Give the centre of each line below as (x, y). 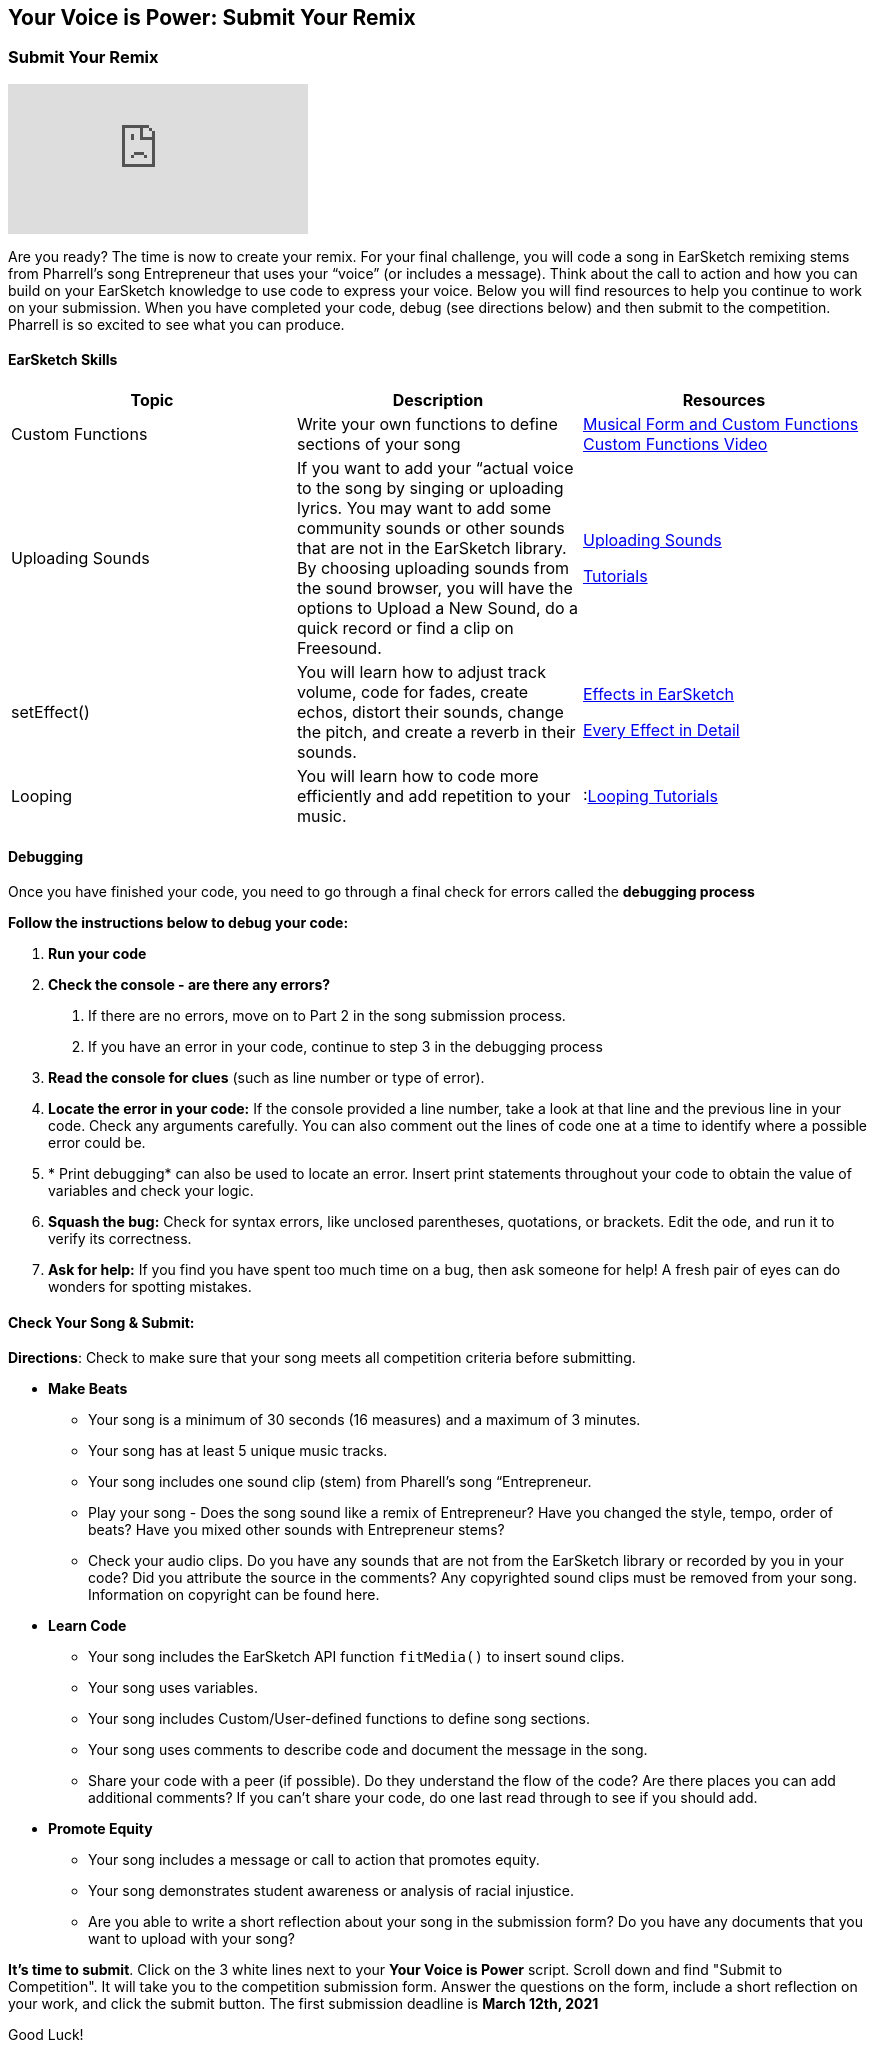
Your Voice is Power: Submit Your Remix (212, 17)
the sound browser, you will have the (434, 588)
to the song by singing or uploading (430, 488)
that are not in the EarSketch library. (431, 548)
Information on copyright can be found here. (234, 1595)
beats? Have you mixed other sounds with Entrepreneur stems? (296, 1530)
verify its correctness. (120, 1239)
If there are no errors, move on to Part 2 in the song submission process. (327, 1016)
